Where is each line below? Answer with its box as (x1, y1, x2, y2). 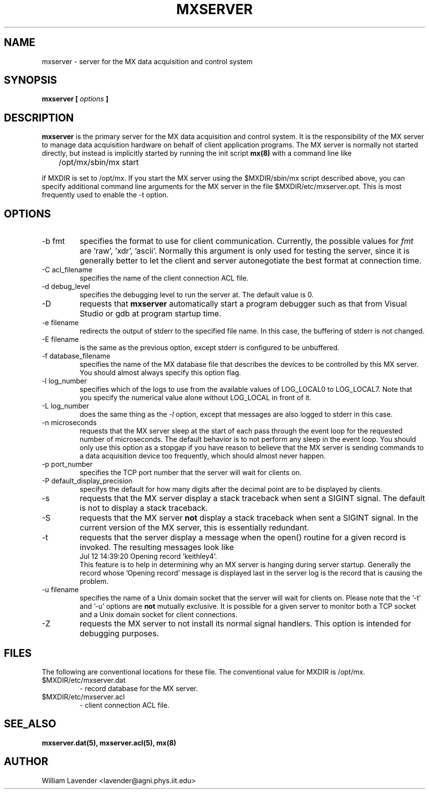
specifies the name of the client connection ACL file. (79, 274, 249, 283)
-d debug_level (42, 282, 90, 291)
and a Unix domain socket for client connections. (79, 610, 238, 619)
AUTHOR (4, 755, 48, 768)
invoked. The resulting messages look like (79, 542, 234, 553)
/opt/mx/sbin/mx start (58, 157, 139, 168)
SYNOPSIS (4, 74, 57, 87)
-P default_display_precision (42, 477, 133, 485)
